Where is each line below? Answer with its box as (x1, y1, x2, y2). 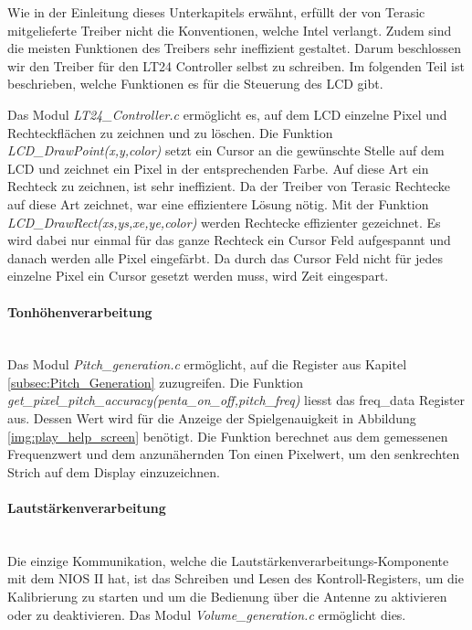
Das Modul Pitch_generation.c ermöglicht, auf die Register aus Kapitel (7, 355, 407, 374)
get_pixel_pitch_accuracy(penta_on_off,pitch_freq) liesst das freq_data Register (7, 390, 466, 410)
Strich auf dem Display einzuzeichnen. (7, 462, 220, 481)
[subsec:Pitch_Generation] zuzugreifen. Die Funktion (7, 372, 304, 391)
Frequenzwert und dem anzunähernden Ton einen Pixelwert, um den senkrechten (7, 444, 460, 464)
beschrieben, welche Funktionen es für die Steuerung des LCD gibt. (7, 74, 383, 93)
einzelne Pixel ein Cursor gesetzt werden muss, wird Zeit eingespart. (7, 266, 389, 285)
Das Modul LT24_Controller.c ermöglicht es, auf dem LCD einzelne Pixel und (7, 104, 447, 123)
